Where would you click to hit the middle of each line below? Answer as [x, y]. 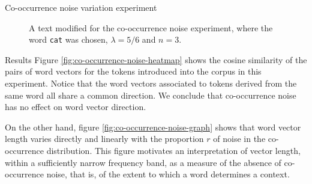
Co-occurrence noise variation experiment [81, 7]
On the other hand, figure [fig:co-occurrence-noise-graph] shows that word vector [153, 127]
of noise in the [239, 139]
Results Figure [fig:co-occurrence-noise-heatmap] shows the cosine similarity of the [156, 59]
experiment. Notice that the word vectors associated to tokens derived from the [151, 83]
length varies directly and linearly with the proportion [104, 139]
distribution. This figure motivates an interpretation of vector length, [173, 150]
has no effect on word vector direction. [76, 107]
